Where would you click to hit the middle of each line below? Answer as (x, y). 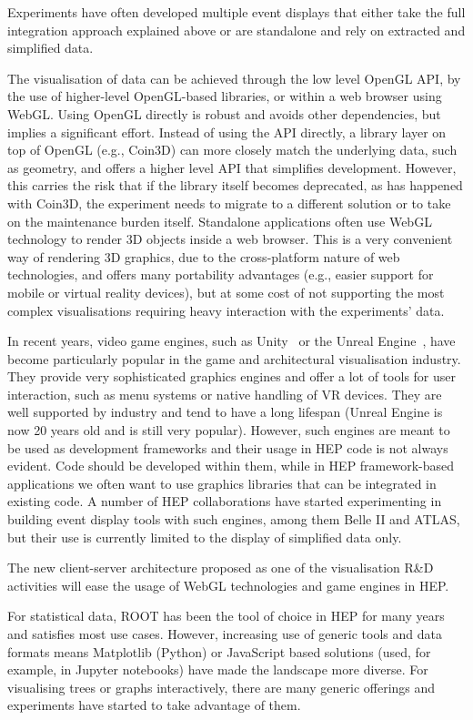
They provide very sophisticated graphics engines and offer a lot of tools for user (232, 376)
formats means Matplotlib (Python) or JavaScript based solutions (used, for (219, 651)
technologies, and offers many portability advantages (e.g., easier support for (221, 274)
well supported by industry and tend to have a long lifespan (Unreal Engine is (225, 412)
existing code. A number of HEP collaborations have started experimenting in (225, 501)
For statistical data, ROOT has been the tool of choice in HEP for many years (226, 616)
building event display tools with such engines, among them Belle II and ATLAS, (234, 519)
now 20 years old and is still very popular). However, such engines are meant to (229, 430)
